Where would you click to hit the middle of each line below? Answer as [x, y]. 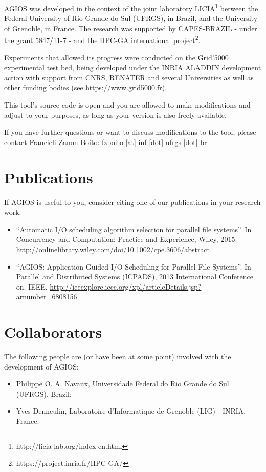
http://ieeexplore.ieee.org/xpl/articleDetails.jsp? [126, 286]
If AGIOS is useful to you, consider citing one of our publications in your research [132, 202]
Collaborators [53, 332]
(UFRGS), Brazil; [44, 393]
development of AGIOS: [41, 366]
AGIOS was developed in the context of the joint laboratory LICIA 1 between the [131, 7]
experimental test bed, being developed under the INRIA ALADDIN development [133, 67]
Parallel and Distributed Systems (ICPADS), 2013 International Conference [135, 276]
